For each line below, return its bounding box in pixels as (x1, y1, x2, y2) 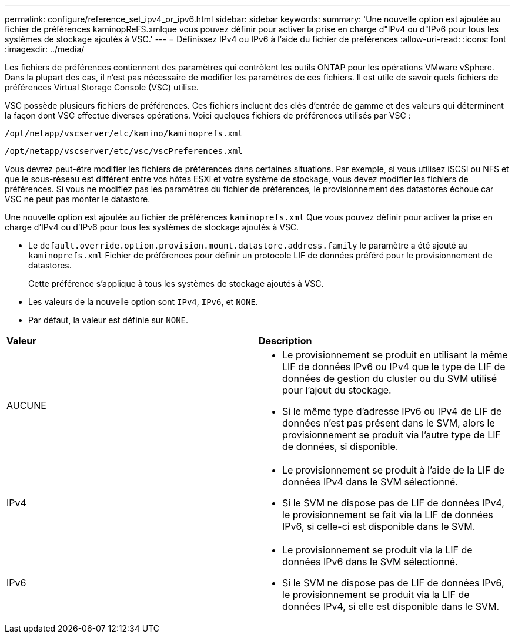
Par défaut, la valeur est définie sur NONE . (28, 315, 189, 325)
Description (259, 335, 312, 347)
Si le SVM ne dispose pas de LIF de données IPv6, (282, 577, 504, 589)
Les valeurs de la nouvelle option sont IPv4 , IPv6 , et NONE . (28, 297, 258, 307)
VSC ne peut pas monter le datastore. (5, 194, 151, 204)
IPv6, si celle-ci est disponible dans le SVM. (282, 521, 476, 532)
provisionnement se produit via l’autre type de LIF (282, 429, 501, 441)
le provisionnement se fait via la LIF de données (282, 509, 493, 521)
